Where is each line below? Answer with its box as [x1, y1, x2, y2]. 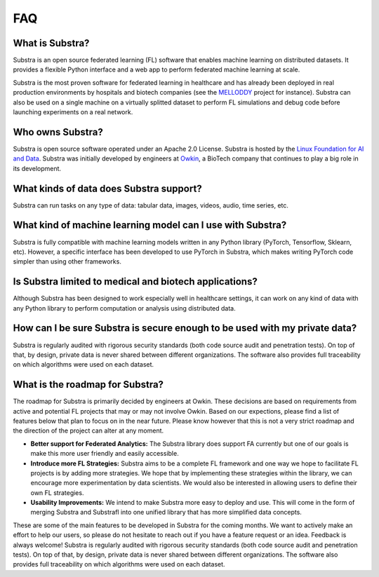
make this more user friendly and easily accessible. [30, 449, 179, 458]
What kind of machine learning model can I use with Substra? [13, 219, 287, 231]
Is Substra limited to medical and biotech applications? [13, 276, 258, 287]
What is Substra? [13, 37, 90, 49]
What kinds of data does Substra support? [13, 182, 203, 194]
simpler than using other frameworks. [13, 257, 122, 266]
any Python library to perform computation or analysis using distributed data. [13, 304, 236, 312]
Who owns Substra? [13, 126, 103, 138]
